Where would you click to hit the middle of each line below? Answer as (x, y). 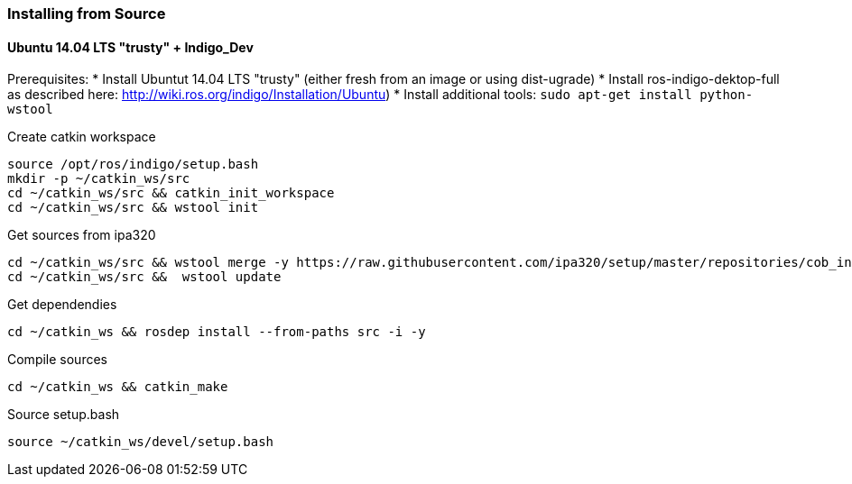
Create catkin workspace (82, 137)
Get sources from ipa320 (82, 235)
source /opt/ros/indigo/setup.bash (133, 164)
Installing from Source (87, 14)
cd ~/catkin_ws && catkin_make (118, 387)
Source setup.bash (64, 415)
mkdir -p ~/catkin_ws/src (99, 179)
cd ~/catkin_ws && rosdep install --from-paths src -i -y (217, 332)
